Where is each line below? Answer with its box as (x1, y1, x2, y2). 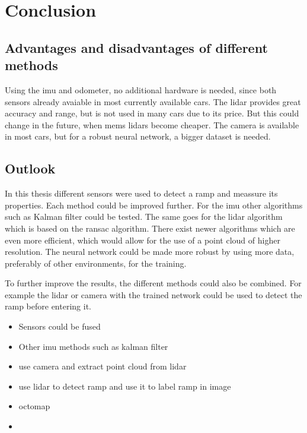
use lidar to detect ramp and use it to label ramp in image (18, 380, 231, 392)
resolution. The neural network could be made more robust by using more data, (5, 245, 295, 258)
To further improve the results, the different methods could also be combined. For (5, 277, 302, 289)
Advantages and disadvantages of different (5, 38, 268, 56)
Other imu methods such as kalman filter (18, 340, 168, 352)
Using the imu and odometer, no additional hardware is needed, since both (5, 83, 277, 96)
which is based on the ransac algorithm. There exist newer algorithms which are (5, 222, 295, 234)
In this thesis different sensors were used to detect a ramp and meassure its (5, 187, 278, 200)
